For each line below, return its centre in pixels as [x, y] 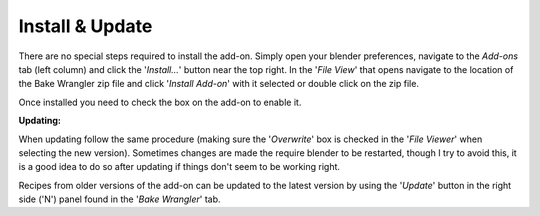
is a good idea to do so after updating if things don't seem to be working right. [179, 167]
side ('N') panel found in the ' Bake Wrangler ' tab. [119, 199]
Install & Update [85, 26]
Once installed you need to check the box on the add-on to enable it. [160, 102]
